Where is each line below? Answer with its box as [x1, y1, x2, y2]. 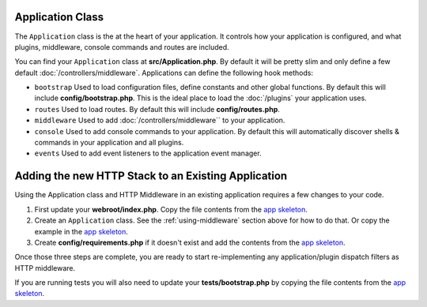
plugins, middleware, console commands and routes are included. [14, 42, 229, 51]
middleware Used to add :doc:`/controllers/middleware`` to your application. [34, 115, 285, 125]
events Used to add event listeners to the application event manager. [34, 148, 262, 158]
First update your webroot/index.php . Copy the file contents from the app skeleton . [34, 204, 308, 214]
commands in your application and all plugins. [34, 138, 184, 148]
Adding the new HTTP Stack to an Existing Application [14, 170, 288, 183]
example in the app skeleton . [34, 227, 128, 236]
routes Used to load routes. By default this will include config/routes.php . [34, 104, 281, 114]
